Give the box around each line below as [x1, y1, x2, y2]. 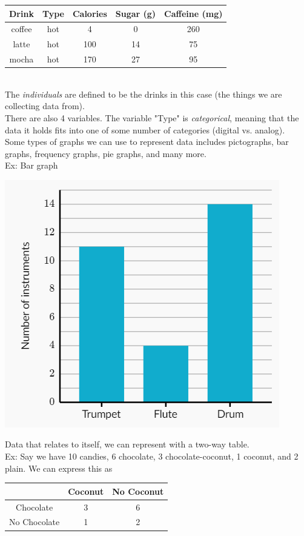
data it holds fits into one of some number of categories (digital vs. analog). [5, 123, 285, 136]
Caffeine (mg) [164, 7, 223, 19]
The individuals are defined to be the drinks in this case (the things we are [5, 87, 282, 100]
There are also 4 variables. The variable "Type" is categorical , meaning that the [5, 111, 299, 124]
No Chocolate [9, 515, 60, 528]
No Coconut [112, 484, 164, 497]
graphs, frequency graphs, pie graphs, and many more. [5, 147, 207, 159]
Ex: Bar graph [5, 159, 58, 172]
